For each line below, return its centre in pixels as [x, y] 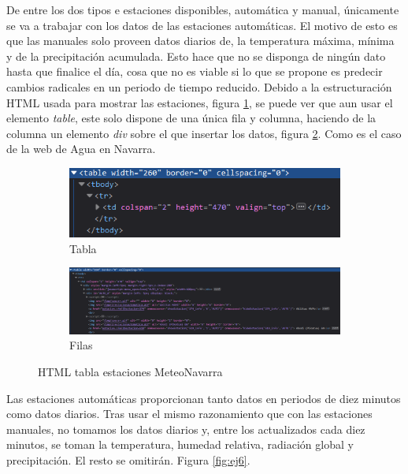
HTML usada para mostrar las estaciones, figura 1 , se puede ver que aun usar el [200, 102]
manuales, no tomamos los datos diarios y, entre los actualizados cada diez [186, 429]
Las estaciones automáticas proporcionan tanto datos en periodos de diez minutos [204, 398]
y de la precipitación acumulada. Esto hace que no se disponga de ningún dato [196, 56]
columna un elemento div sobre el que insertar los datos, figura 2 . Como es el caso [204, 133]
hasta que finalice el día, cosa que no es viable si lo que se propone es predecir [195, 71]
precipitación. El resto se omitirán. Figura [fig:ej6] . [128, 459]
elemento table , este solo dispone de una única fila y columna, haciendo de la [191, 118]
